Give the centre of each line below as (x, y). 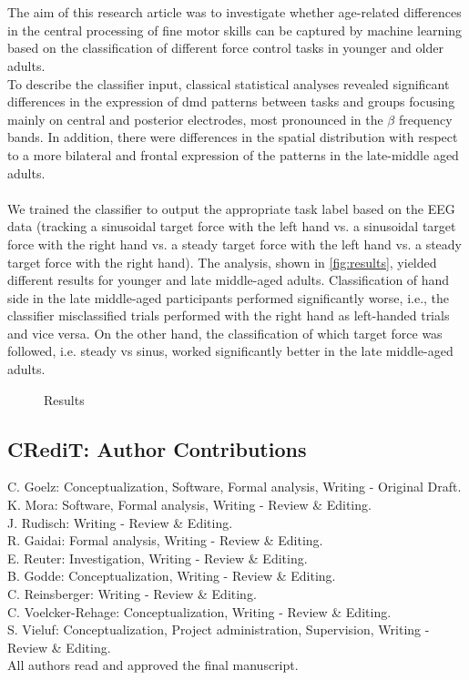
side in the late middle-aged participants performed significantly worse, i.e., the (229, 297)
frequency (425, 119)
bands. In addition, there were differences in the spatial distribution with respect (233, 137)
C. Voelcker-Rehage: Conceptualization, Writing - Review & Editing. (199, 611)
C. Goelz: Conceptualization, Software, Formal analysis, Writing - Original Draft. (234, 487)
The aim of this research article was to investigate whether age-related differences (234, 12)
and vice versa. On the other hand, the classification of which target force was (225, 333)
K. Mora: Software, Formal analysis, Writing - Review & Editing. (189, 505)
